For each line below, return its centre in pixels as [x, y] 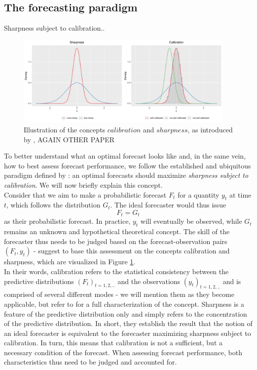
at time [240, 194]
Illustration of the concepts [65, 129]
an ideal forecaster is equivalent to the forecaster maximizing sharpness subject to [128, 333]
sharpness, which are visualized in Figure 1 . [70, 262]
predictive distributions [39, 281]
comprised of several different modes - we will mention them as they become [119, 294]
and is [232, 281]
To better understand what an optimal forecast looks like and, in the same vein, [125, 156]
